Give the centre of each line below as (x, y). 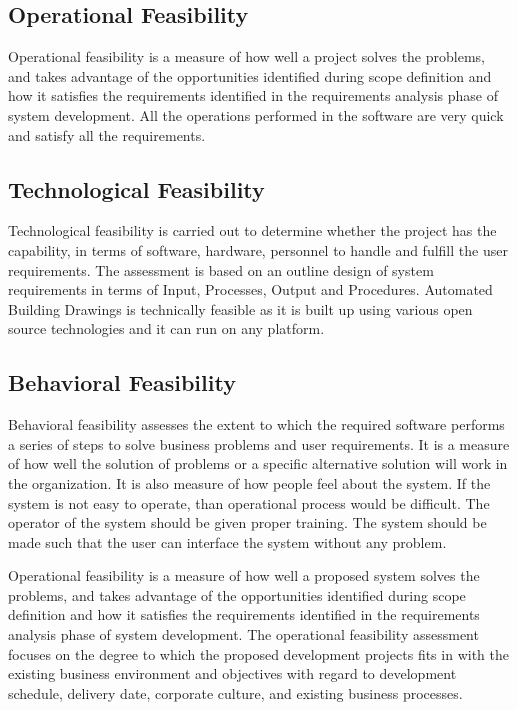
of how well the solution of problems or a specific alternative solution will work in (258, 463)
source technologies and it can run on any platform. (166, 328)
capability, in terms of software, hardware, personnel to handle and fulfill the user (258, 249)
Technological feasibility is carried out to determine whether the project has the (252, 230)
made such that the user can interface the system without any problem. (227, 541)
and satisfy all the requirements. (107, 134)
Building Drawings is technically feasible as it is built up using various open (240, 308)
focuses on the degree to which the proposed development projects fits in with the (258, 653)
